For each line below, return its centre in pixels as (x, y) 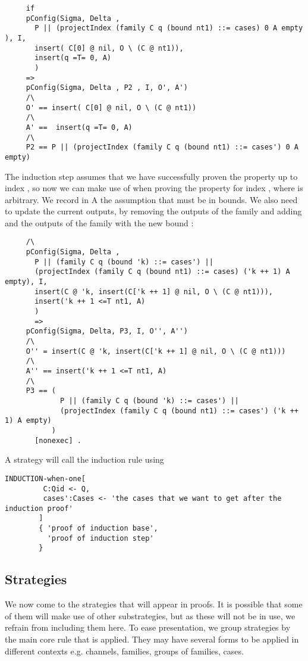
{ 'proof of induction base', (98, 529)
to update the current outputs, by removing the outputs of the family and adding (153, 211)
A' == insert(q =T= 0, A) (79, 127)
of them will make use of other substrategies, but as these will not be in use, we (150, 615)
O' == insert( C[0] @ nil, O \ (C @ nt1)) (111, 107)
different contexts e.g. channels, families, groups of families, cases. (124, 651)
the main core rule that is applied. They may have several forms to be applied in (152, 639)
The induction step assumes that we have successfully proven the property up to (151, 176)
